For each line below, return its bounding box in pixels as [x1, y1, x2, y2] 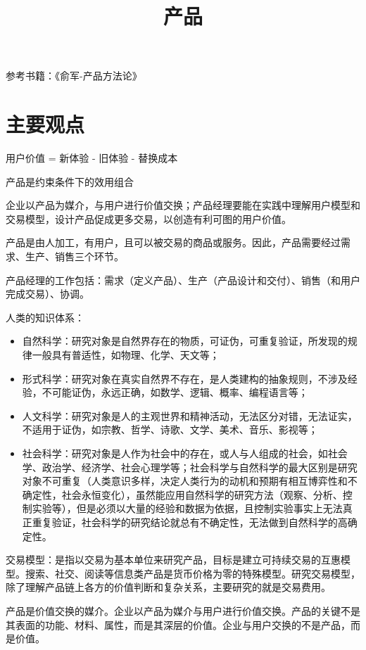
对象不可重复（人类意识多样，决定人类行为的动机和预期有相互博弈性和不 [22, 473, 358, 488]
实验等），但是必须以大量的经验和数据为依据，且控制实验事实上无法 [32, 501, 343, 516]
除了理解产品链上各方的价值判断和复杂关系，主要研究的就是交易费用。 [6, 580, 331, 594]
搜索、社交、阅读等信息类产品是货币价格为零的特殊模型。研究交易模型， [25, 566, 360, 580]
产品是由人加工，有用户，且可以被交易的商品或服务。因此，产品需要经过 [6, 235, 341, 250]
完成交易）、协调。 [6, 286, 89, 301]
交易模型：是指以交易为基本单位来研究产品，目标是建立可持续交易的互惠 [6, 552, 341, 567]
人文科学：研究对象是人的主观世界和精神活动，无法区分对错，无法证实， [22, 408, 358, 423]
